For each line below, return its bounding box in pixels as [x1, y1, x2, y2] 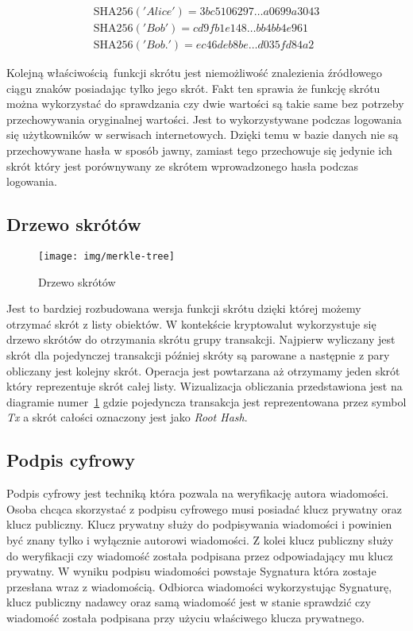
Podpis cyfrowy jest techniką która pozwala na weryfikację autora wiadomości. [6, 485, 389, 502]
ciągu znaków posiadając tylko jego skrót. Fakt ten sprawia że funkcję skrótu [6, 79, 380, 96]
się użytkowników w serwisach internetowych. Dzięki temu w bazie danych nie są [6, 126, 399, 143]
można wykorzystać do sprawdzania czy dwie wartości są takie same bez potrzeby [6, 95, 404, 112]
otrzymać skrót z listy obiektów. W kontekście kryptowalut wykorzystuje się [6, 315, 376, 332]
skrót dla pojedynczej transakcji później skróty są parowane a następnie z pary [6, 347, 390, 364]
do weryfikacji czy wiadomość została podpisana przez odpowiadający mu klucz [6, 547, 393, 564]
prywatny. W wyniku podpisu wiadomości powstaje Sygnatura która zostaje [6, 563, 376, 579]
